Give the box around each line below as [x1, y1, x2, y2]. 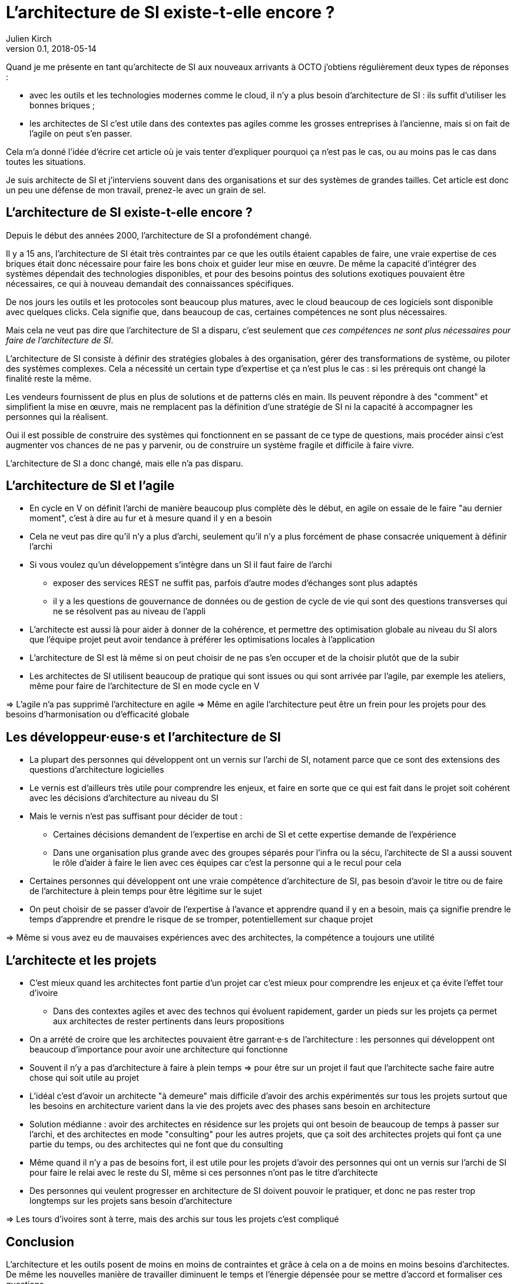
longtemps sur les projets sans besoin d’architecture [29, 1196, 233, 1206]
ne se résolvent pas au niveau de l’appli [53, 606, 206, 617]
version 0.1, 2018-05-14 [6, 43, 97, 54]
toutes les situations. [6, 156, 86, 167]
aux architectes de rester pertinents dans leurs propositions [53, 1016, 284, 1027]
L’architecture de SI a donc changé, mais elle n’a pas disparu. [6, 458, 243, 468]
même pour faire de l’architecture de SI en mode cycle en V [29, 681, 260, 691]
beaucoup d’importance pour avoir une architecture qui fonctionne [29, 1044, 288, 1055]
